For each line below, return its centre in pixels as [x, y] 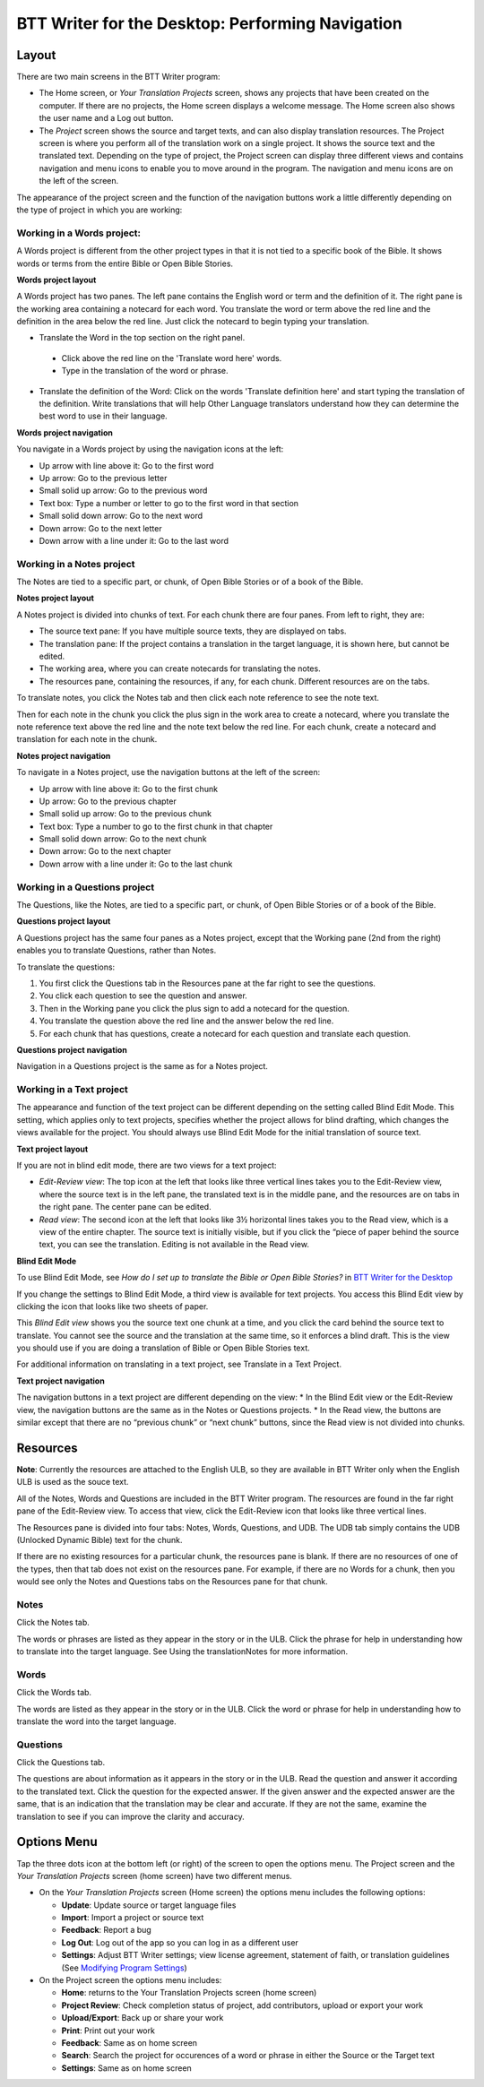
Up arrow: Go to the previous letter [103, 478]
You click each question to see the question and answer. [143, 996]
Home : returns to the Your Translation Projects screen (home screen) [189, 1993]
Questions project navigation [72, 1049]
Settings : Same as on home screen [126, 2068]
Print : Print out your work [108, 2031]
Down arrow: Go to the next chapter [105, 851]
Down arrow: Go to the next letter [100, 528]
